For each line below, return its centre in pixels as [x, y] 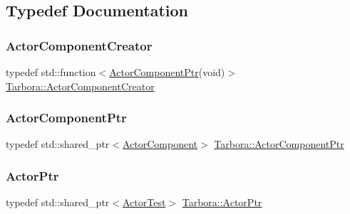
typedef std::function [51, 72]
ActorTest [144, 202]
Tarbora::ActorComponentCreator [80, 86]
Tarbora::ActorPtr [222, 202]
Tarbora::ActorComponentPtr [279, 144]
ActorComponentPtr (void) [167, 72]
